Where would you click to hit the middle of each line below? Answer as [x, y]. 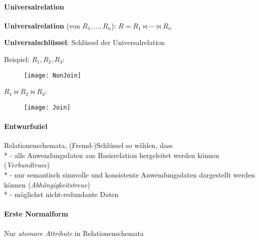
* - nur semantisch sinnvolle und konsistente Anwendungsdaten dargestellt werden [129, 175]
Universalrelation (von [42, 25]
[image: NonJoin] [53, 75]
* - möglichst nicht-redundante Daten [61, 194]
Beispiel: [17, 59]
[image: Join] [47, 107]
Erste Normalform [36, 214]
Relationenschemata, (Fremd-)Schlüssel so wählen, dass [89, 145]
